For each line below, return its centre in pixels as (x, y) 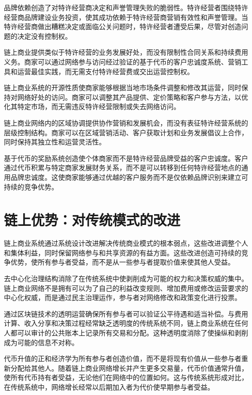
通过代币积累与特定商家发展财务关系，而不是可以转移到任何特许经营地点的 (123, 167)
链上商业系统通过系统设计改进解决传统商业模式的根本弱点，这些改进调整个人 (126, 243)
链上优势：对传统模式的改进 (92, 220)
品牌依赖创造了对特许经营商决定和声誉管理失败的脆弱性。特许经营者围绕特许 (126, 7)
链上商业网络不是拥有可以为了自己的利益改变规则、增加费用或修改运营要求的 (126, 288)
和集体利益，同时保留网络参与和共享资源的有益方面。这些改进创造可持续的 (123, 252)
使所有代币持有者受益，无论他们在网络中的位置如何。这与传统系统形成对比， (126, 377)
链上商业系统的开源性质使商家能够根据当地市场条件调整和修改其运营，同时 (123, 87)
